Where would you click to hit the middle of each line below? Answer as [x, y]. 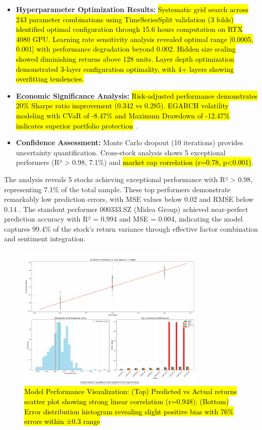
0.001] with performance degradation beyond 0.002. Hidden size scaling [126, 49]
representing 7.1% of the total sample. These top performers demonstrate [117, 189]
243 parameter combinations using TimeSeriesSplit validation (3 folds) [125, 19]
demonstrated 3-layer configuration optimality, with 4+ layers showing [125, 69]
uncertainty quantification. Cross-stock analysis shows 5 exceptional [121, 152]
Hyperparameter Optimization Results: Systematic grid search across [132, 9]
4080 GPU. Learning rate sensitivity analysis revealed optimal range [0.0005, [135, 39]
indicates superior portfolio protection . [77, 125]
